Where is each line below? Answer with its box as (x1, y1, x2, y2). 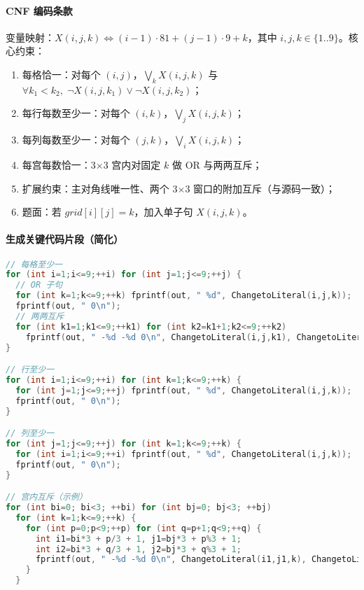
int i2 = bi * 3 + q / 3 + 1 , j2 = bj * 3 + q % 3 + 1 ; (35, 544, 241, 554)
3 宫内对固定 (103, 157, 161, 171)
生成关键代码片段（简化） (6, 232, 123, 246)
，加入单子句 (134, 204, 193, 219)
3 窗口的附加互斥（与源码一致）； (185, 181, 336, 195)
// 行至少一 (6, 365, 55, 375)
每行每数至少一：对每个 (22, 106, 130, 120)
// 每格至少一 (6, 259, 62, 269)
